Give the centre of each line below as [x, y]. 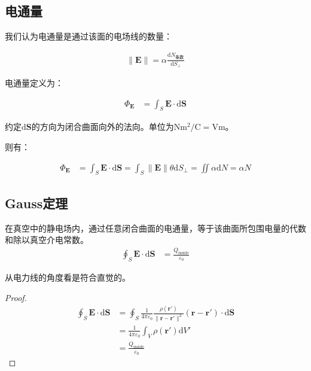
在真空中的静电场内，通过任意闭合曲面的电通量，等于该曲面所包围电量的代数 [155, 228]
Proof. [16, 297]
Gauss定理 [36, 203]
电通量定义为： [34, 83]
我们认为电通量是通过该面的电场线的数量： [89, 36]
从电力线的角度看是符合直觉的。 [68, 277]
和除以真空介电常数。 [47, 240]
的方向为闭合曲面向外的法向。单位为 [103, 127]
